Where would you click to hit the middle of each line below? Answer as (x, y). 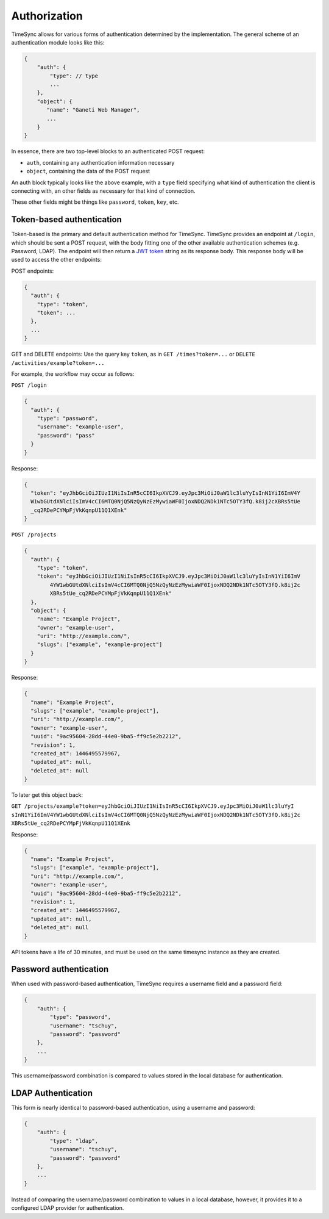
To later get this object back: (47, 795)
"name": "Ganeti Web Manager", (93, 110)
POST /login (29, 385)
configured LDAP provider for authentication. (68, 1208)
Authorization (47, 16)
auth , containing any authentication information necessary (101, 162)
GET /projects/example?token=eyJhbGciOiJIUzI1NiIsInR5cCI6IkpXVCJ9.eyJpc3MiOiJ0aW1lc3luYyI (153, 806)
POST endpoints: (33, 271)
